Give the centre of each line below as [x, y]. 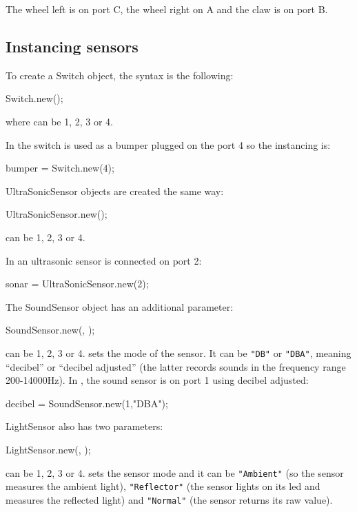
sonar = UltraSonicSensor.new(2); [77, 284]
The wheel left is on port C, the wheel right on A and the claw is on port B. [167, 9]
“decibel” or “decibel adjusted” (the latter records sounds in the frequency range [176, 366]
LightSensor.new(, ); [48, 449]
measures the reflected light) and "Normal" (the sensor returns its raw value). [169, 499]
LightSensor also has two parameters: [84, 426]
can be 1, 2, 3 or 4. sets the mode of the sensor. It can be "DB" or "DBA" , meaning [178, 352]
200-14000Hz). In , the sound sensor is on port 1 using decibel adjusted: [157, 380]
